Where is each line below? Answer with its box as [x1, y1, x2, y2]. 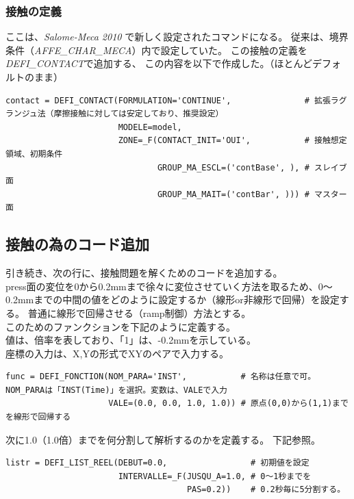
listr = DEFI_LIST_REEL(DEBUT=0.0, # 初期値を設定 [5, 458, 309, 468]
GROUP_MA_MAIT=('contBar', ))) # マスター [157, 189, 347, 199]
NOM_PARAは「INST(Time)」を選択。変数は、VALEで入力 [5, 385, 227, 395]
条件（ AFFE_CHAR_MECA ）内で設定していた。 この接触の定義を [5, 42, 307, 57]
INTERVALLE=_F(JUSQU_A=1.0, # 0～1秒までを [118, 471, 312, 481]
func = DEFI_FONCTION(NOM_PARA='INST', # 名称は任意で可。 [5, 372, 316, 382]
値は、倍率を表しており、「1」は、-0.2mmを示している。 [5, 333, 257, 347]
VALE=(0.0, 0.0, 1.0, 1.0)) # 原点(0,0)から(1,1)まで [108, 398, 349, 409]
